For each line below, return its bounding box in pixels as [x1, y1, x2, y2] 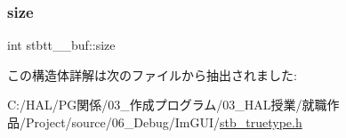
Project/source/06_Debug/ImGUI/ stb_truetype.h [25, 113, 302, 131]
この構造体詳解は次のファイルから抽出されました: [7, 65, 297, 84]
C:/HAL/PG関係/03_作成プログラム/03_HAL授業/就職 [7, 95, 327, 114]
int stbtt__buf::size [7, 36, 116, 54]
